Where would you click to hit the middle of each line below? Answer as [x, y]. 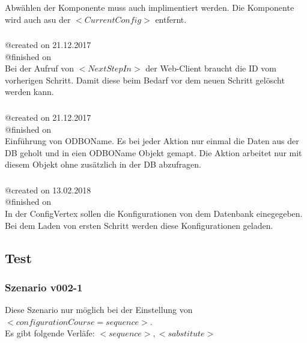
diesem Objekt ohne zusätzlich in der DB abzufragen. [103, 164]
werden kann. [29, 92]
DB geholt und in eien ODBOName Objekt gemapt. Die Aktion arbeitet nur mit [153, 152]
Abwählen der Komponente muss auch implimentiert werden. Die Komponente [150, 7]
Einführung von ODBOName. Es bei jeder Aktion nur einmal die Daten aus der [152, 141]
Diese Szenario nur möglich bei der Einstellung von [99, 310]
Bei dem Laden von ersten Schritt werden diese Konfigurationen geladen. [139, 225]
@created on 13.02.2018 [48, 190]
